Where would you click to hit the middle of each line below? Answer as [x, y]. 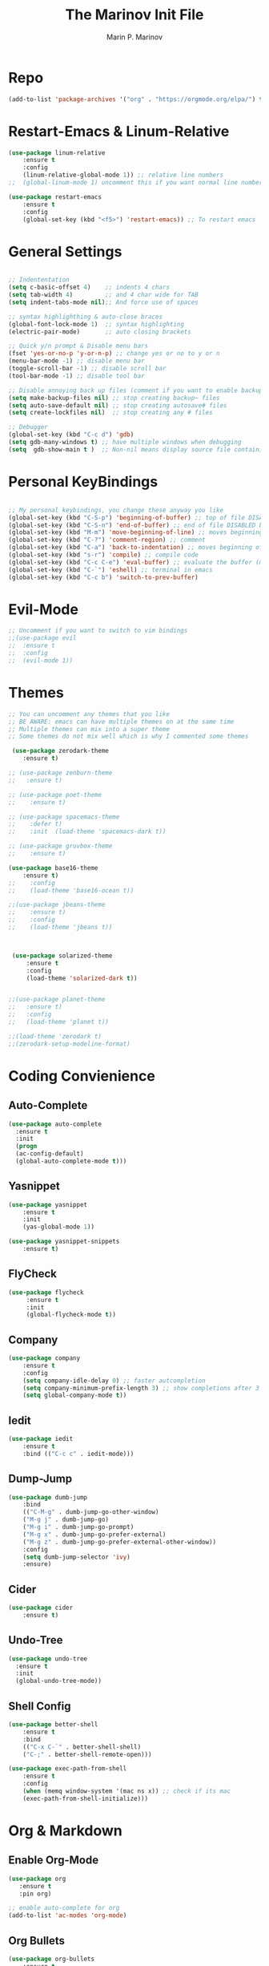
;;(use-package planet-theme [57, 1000]
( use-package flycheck [46, 1292]
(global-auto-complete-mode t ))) [71, 1161]
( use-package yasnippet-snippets [64, 1242]
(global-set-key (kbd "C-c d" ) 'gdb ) [71, 435]
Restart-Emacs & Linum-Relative [119, 131]
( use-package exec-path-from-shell [68, 1769]
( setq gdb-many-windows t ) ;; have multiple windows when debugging [125, 443]
